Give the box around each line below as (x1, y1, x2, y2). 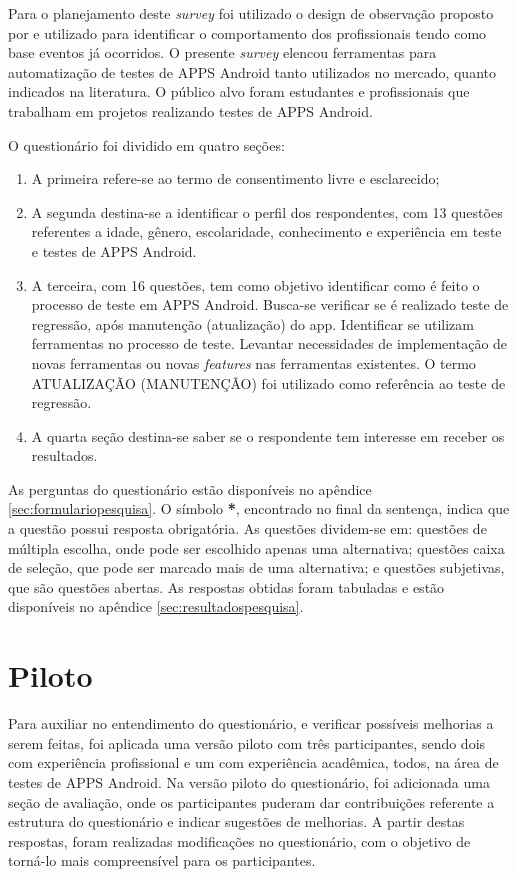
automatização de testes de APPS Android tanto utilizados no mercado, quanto (8, 61, 496, 82)
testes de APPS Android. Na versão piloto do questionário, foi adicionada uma (8, 771, 490, 792)
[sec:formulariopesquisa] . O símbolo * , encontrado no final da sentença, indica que (8, 498, 510, 519)
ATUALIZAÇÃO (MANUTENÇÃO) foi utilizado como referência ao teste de (31, 372, 506, 393)
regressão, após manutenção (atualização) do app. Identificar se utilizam (31, 313, 474, 334)
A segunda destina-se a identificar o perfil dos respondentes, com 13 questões (31, 201, 503, 222)
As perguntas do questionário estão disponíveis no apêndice (8, 478, 372, 499)
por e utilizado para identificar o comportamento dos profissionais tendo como (8, 22, 487, 43)
